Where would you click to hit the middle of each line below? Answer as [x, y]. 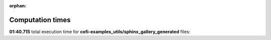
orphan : [18, 6]
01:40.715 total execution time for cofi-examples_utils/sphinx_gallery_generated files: [100, 32]
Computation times [40, 20]
